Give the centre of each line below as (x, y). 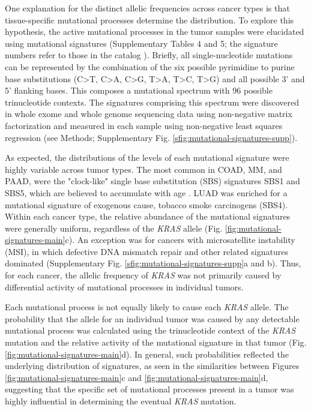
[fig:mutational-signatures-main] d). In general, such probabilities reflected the (147, 354)
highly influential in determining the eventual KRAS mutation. (121, 401)
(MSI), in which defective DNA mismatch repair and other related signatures (146, 251)
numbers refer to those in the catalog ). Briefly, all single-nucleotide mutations (149, 55)
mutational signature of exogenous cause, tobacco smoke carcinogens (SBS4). (146, 204)
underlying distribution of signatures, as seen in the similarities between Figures (152, 366)
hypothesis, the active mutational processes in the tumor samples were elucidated (155, 31)
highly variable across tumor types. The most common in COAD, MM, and (143, 169)
